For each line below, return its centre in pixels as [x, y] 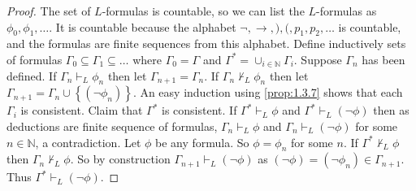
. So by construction [120, 159]
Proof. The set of [49, 11]
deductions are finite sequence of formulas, [112, 126]
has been [383, 59]
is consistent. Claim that [82, 110]
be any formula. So [202, 142]
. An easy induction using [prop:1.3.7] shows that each [268, 92]
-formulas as [347, 11]
